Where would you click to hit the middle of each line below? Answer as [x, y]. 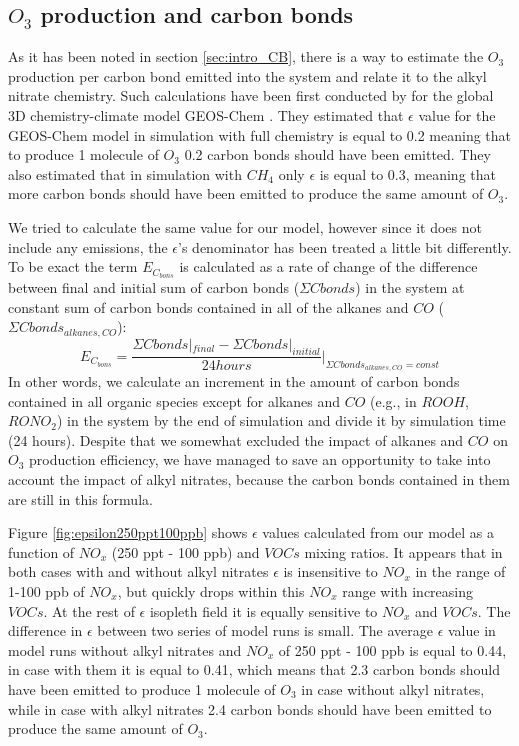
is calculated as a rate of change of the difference [328, 266]
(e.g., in [393, 400]
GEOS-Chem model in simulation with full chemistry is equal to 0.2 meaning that [260, 134]
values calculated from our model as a [378, 532]
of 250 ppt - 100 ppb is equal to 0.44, [392, 649]
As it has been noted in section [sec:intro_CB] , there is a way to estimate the [246, 56]
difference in [45, 630]
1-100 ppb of [46, 591]
